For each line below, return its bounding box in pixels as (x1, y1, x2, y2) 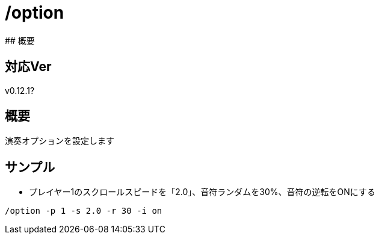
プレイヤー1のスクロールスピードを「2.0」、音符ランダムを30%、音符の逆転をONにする (29, 187, 375, 197)
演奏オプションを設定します (5, 135, 114, 146)
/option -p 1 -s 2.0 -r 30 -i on (5, 206, 162, 216)
